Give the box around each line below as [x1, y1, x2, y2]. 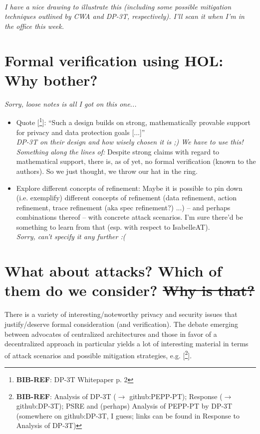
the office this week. [4, 20, 64, 31]
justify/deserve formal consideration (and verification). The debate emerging [4, 318, 238, 329]
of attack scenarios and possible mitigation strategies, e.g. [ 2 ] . [4, 348, 192, 360]
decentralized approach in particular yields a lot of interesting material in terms [4, 338, 249, 349]
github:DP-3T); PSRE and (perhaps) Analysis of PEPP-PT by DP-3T [16, 401, 233, 411]
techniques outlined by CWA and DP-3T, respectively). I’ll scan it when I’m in [4, 11, 245, 21]
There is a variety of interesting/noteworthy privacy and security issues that [4, 309, 238, 319]
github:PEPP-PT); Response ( [129, 391, 223, 401]
